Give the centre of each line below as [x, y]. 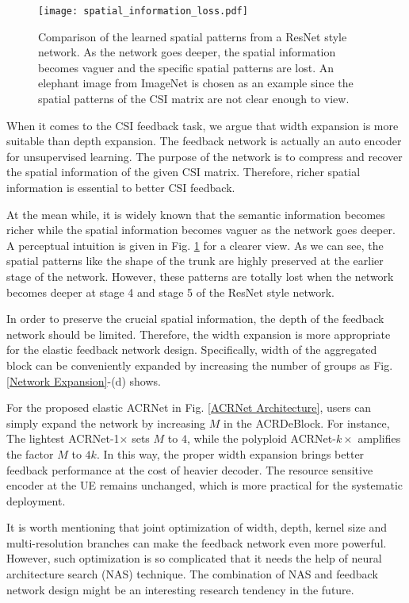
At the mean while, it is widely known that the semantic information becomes [196, 214]
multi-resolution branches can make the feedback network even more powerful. [197, 542]
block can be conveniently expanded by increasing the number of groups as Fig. [200, 365]
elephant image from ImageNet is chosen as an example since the [196, 83]
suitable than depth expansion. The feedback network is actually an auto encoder [204, 141]
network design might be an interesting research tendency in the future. [180, 589]
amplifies [379, 438]
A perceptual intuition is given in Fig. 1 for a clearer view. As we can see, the [195, 245]
